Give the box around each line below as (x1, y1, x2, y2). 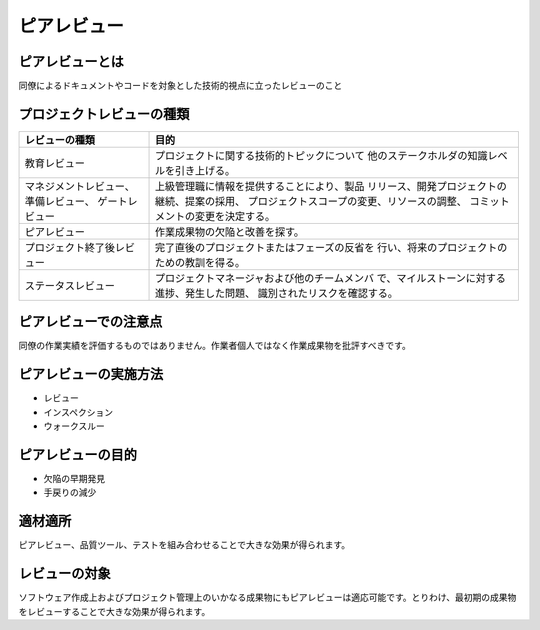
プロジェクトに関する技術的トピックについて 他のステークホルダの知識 (154, 148, 488, 162)
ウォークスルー (43, 420, 105, 432)
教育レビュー (24, 156, 85, 170)
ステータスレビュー (24, 278, 115, 292)
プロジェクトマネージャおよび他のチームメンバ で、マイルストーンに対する (154, 271, 507, 285)
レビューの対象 (18, 565, 111, 582)
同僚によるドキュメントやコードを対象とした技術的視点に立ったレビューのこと (18, 80, 343, 92)
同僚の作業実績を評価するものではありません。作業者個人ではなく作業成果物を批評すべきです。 (18, 340, 412, 352)
